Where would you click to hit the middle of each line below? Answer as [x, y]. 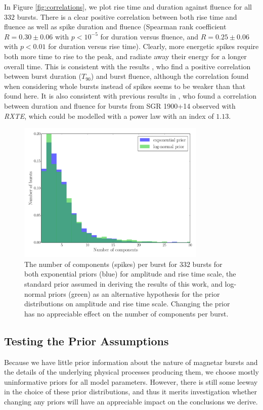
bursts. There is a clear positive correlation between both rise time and [127, 16]
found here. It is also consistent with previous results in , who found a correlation [130, 96]
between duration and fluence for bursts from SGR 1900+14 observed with [120, 105]
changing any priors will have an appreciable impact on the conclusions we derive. [131, 401]
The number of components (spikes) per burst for [101, 264]
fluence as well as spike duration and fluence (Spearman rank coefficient [115, 27]
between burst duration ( [43, 76]
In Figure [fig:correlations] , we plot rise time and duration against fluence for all [128, 7]
